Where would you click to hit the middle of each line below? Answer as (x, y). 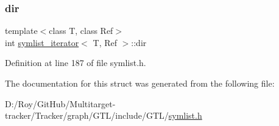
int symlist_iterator (42, 42)
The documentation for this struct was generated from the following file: (140, 83)
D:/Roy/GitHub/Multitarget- (60, 103)
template (21, 31)
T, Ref (105, 42)
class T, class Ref (81, 31)
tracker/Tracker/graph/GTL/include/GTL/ (87, 115)
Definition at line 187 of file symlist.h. (76, 63)
